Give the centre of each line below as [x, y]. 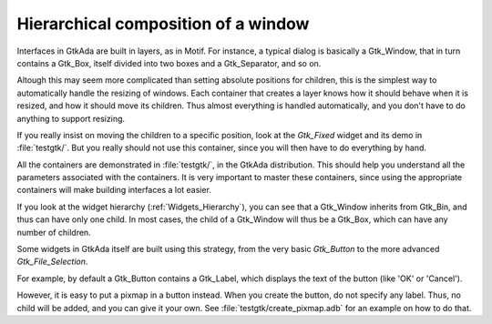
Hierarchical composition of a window [163, 24]
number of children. [54, 232]
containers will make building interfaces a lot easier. [114, 190]
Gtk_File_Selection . [52, 262]
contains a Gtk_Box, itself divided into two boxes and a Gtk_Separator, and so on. [169, 63]
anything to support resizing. [71, 118]
